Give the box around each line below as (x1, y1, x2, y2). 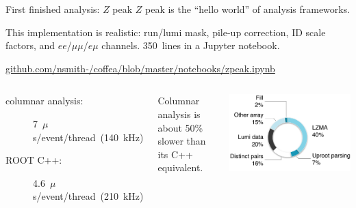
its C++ (157, 147, 193, 161)
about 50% (157, 120, 203, 134)
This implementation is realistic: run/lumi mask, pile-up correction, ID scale (5, 25, 326, 39)
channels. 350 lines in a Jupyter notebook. (101, 38, 280, 53)
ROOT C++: (5, 153, 62, 167)
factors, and (5, 38, 55, 53)
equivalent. (157, 160, 203, 175)
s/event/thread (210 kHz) (33, 189, 144, 203)
